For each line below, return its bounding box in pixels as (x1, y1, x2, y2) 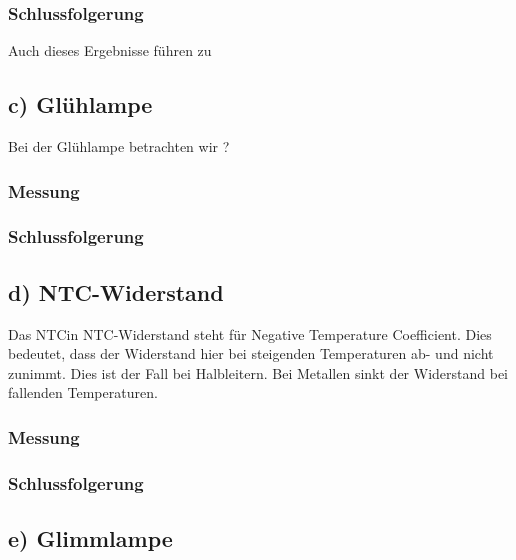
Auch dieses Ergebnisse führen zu (8, 40, 212, 61)
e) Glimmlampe (8, 522, 173, 553)
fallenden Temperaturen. (8, 382, 158, 403)
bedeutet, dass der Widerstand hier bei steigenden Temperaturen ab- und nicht (8, 343, 494, 364)
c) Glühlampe (8, 89, 153, 120)
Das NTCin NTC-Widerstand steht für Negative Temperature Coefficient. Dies (8, 323, 492, 344)
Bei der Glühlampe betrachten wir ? (8, 136, 230, 157)
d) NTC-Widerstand (8, 276, 224, 307)
